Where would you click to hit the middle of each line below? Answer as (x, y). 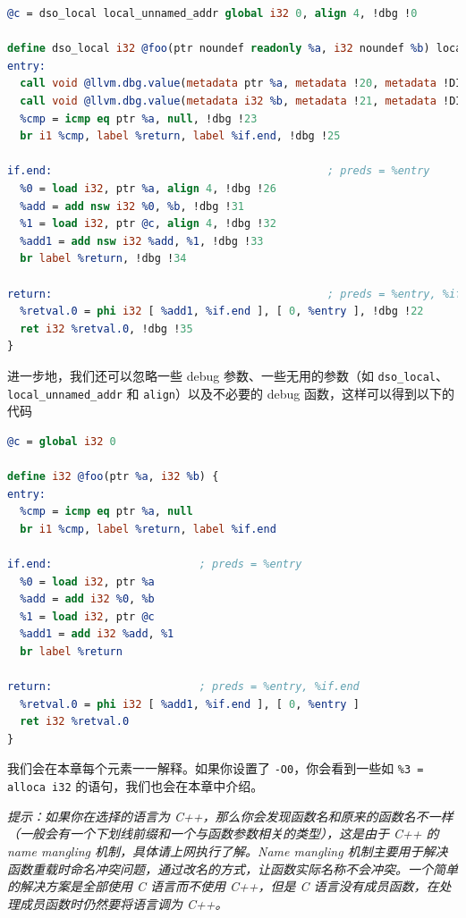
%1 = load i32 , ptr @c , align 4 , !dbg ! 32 (148, 224)
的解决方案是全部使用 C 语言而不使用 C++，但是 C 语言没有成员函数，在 (223, 886)
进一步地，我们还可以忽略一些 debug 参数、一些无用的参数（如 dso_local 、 (228, 375)
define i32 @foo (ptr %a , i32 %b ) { (113, 476)
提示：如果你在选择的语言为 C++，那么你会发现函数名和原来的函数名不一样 (230, 816)
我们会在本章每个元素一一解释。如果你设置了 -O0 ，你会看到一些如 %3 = (216, 768)
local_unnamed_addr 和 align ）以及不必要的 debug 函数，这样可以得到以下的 (231, 393)
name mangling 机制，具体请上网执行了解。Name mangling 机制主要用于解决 (228, 851)
